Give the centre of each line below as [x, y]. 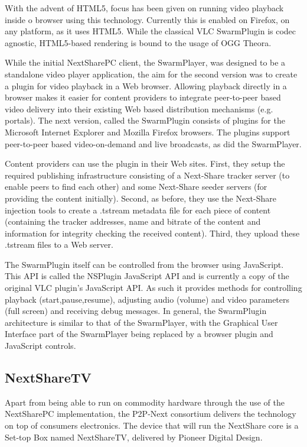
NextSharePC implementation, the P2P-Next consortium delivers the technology [151, 414]
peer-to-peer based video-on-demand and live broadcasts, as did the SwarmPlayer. [153, 143]
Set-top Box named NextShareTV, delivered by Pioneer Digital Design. [134, 437]
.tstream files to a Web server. [59, 244]
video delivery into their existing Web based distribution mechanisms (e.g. [139, 108]
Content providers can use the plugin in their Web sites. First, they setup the [145, 163]
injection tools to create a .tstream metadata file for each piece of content [138, 210]
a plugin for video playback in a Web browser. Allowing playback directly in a [146, 85]
